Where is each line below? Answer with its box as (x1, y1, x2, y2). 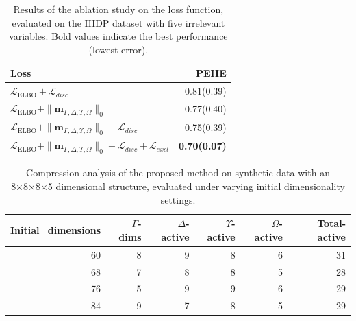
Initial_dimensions (10, 223, 101, 237)
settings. (160, 192, 196, 206)
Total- (317, 216, 346, 230)
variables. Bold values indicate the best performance (9, 29, 228, 43)
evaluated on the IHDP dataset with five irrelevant (12, 15, 225, 29)
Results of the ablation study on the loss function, (13, 2, 224, 16)
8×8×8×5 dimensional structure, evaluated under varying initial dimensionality (11, 179, 345, 193)
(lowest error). (88, 42, 149, 56)
